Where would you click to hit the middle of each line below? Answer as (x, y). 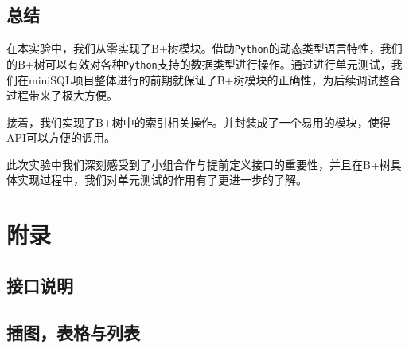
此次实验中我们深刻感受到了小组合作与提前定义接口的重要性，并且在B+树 (199, 164)
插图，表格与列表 (73, 332)
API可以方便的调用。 (61, 137)
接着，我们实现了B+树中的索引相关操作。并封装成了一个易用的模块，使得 (199, 122)
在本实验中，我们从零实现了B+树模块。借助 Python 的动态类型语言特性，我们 (204, 48)
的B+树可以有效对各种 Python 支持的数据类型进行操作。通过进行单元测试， (199, 63)
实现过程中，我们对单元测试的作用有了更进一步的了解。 (162, 180)
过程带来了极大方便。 (62, 95)
